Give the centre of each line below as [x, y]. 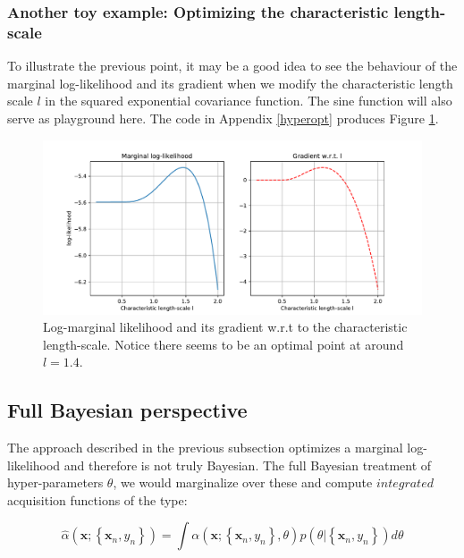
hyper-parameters [55, 482]
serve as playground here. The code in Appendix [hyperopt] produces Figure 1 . [223, 118]
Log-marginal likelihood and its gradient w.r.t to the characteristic [225, 327]
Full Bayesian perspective [127, 410]
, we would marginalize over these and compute [243, 482]
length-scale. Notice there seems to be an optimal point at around [224, 344]
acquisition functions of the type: [97, 499]
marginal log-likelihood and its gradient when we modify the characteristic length [230, 83]
